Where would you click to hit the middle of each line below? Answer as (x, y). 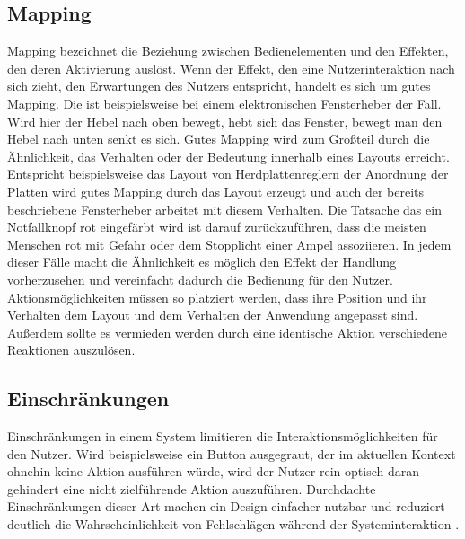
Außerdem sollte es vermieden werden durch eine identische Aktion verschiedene (228, 332)
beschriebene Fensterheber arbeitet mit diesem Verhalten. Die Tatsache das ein (224, 209)
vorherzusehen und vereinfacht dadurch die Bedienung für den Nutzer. (200, 279)
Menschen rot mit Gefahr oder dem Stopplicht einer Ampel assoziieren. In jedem (229, 244)
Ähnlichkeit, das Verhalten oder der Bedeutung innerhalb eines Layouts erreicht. (228, 156)
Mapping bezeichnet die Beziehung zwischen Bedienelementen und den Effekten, (228, 51)
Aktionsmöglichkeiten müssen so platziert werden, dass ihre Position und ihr (217, 297)
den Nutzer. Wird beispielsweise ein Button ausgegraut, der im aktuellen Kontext (232, 453)
